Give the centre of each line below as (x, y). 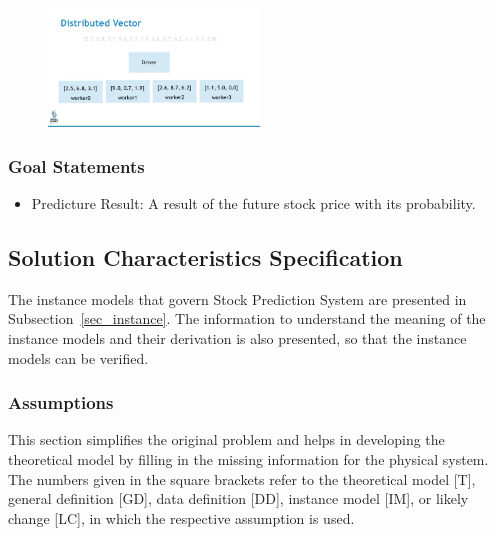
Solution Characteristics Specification (205, 257)
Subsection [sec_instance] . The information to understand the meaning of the (247, 318)
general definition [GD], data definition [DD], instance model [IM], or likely (238, 498)
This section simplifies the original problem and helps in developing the (226, 439)
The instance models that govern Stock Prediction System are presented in (237, 298)
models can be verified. (78, 357)
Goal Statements (76, 165)
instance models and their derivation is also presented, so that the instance (237, 338)
